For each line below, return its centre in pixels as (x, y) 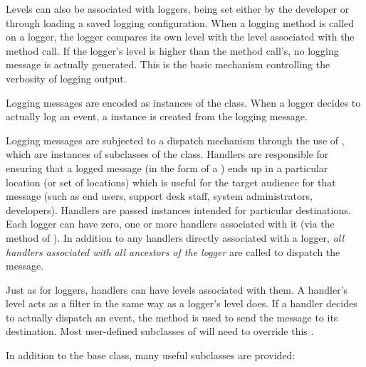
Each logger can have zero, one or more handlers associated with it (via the (170, 224)
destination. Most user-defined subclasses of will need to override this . (160, 331)
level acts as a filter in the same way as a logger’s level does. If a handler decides (182, 303)
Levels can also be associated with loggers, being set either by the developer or (178, 9)
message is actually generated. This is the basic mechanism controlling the (168, 64)
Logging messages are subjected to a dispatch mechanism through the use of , (175, 140)
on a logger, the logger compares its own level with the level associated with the (180, 37)
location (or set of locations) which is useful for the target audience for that (171, 182)
